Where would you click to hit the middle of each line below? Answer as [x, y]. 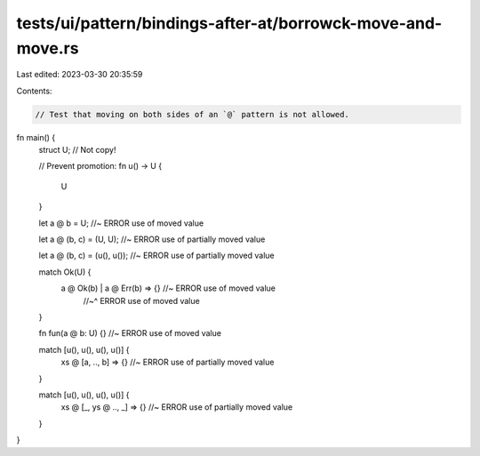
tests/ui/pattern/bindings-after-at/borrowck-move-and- [229, 23]
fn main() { [36, 137]
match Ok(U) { [65, 272]
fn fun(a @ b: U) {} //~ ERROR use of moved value [130, 333]
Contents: [34, 91]
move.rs [48, 48]
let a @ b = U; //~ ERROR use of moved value [121, 223]
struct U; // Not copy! [77, 150]
